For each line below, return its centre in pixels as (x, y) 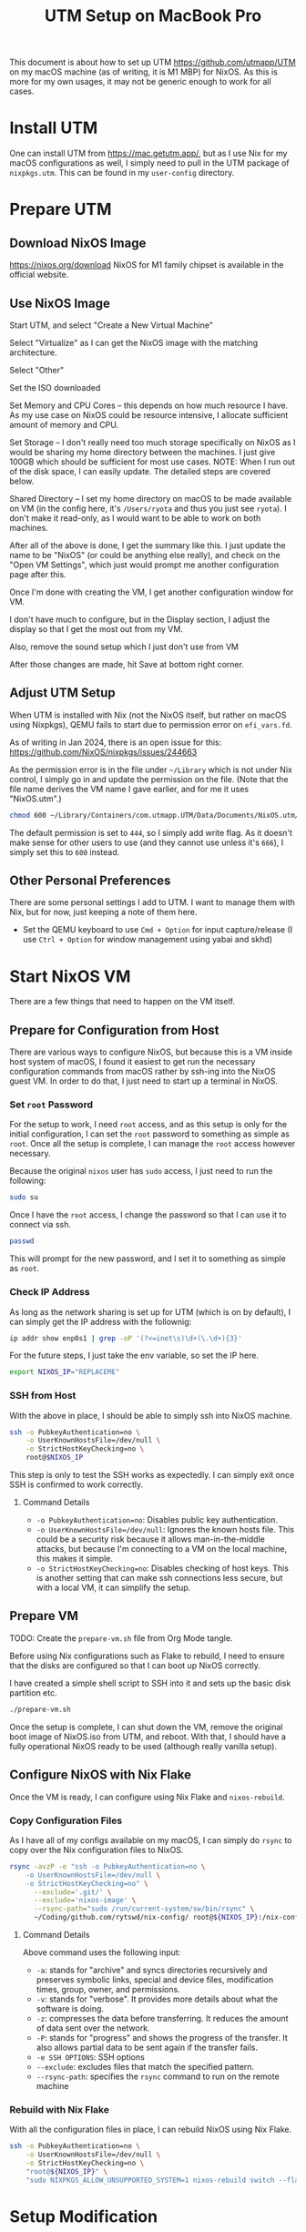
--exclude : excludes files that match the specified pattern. (145, 2067)
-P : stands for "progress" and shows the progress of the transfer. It (162, 2038)
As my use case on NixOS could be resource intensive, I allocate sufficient (149, 414)
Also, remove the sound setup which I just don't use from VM (124, 647)
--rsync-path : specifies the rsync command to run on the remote (158, 2076)
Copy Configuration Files (66, 1820)
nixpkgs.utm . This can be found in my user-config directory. (122, 173)
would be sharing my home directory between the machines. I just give (143, 452)
